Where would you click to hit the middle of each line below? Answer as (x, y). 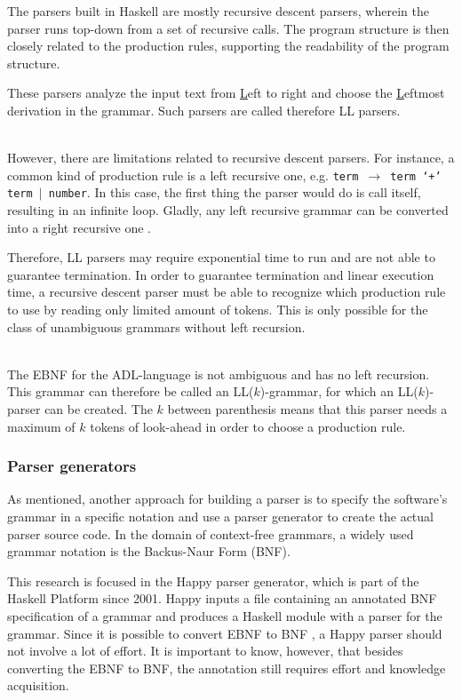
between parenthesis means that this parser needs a (307, 409)
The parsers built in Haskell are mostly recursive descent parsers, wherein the (218, 11)
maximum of (41, 426)
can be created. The (99, 409)
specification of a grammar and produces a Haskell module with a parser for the (225, 615)
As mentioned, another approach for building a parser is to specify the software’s (227, 499)
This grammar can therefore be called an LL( (131, 391)
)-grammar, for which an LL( (339, 391)
